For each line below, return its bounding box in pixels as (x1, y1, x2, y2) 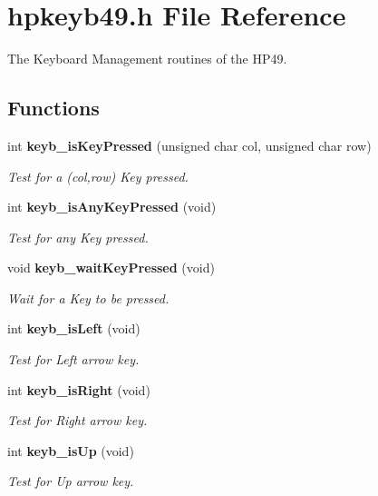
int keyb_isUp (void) (7, 441, 134, 460)
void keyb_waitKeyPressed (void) (7, 258, 215, 277)
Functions (7, 94, 100, 122)
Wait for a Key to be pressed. (7, 288, 170, 307)
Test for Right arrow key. (7, 411, 148, 430)
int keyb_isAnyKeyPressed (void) (7, 197, 217, 216)
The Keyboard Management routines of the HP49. (7, 49, 287, 68)
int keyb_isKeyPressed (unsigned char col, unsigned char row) (7, 135, 372, 154)
